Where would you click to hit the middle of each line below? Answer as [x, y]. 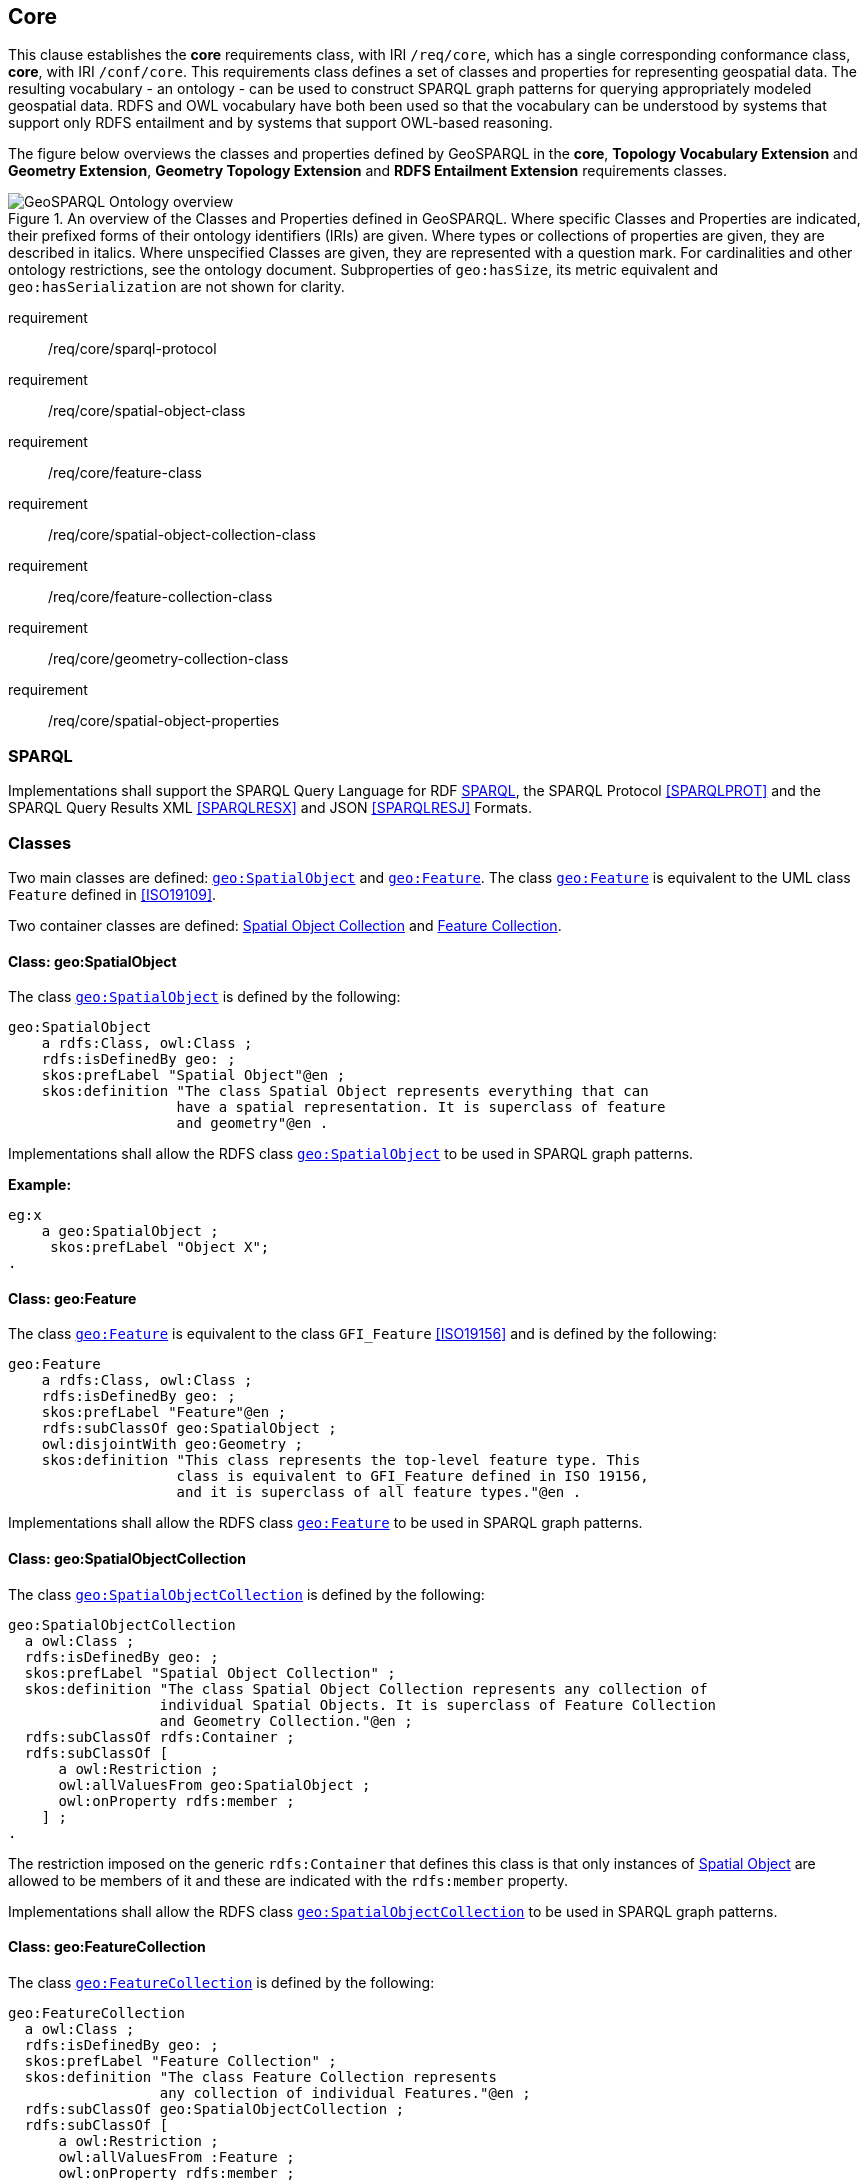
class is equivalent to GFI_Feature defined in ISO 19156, [412, 1476]
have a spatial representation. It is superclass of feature [421, 1107]
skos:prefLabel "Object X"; [160, 1247]
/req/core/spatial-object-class [147, 411]
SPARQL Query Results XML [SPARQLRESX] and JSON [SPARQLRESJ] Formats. [270, 808]
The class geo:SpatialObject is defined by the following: [204, 997]
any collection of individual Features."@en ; [345, 2092]
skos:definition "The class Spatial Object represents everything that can [345, 1091]
